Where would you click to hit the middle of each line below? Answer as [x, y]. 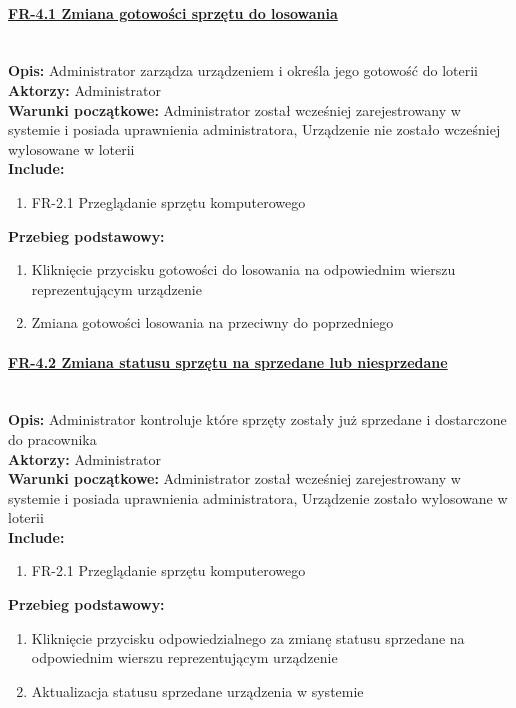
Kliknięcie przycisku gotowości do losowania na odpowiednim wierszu [243, 269]
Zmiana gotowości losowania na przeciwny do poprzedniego [212, 322]
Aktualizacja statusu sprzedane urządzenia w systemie [197, 690]
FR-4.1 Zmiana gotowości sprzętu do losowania [173, 12]
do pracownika [52, 438]
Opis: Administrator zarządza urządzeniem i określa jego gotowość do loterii [243, 70]
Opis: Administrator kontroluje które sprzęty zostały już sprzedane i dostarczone [257, 419]
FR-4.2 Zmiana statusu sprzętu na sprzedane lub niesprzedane [228, 361]
